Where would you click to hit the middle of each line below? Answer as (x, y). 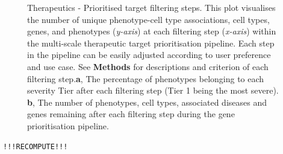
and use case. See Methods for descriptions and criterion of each (148, 66)
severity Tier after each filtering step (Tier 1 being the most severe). (153, 90)
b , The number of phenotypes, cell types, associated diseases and (147, 102)
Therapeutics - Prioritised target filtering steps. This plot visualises (151, 7)
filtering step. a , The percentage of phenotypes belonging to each (146, 78)
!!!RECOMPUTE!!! (36, 146)
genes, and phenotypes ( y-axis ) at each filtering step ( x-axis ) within (152, 31)
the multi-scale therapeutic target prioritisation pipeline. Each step (151, 43)
